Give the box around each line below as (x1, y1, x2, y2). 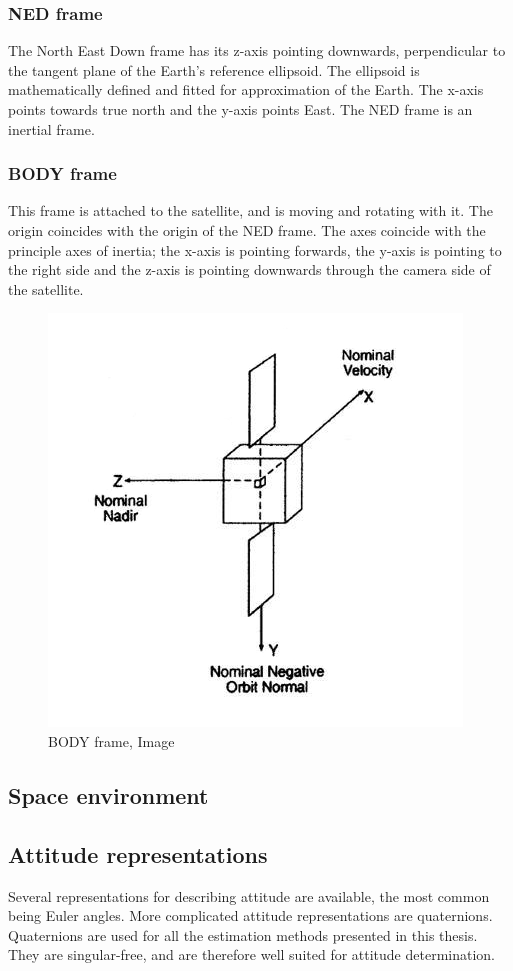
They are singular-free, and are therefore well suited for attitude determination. (8, 944, 495, 965)
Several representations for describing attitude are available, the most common (8, 885, 490, 906)
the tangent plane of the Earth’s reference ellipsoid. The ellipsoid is (8, 59, 420, 80)
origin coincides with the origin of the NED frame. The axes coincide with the (8, 220, 486, 240)
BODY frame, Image (48, 730, 175, 751)
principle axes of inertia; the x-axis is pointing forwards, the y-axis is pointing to (8, 239, 502, 260)
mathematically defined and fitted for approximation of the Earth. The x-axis (8, 79, 484, 100)
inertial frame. (8, 118, 95, 139)
